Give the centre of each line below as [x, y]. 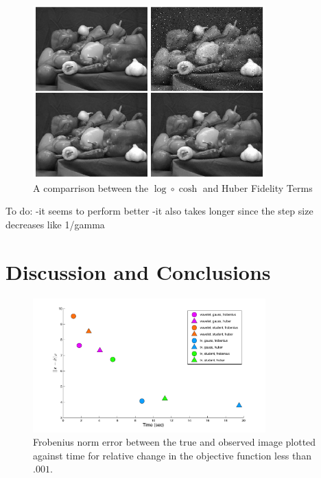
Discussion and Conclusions [138, 271]
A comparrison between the [91, 187]
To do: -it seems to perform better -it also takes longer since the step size [159, 211]
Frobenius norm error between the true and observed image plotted [175, 442]
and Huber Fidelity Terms [258, 187]
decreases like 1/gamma [55, 224]
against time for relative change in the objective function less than [172, 455]
